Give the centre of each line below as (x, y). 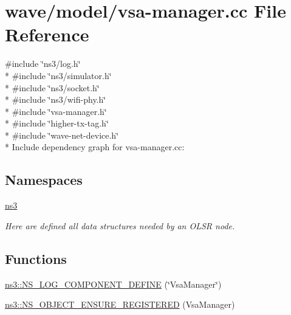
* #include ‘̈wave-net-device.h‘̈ (62, 135)
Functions (36, 258)
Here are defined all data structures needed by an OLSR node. (120, 225)
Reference (47, 34)
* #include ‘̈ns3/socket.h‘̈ (52, 87)
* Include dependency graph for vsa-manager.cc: (95, 147)
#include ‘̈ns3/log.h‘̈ (43, 64)
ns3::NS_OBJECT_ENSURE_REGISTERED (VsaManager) (120, 304)
